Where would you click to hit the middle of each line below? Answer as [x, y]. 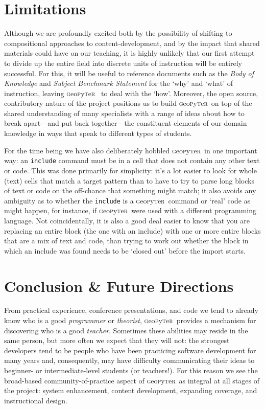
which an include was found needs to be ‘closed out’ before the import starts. [125, 250]
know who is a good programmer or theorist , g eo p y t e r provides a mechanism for [130, 320]
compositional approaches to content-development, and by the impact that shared [132, 43]
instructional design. [36, 400]
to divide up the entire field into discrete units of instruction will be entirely [123, 63]
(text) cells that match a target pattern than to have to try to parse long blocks [129, 180]
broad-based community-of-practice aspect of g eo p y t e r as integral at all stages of [132, 380]
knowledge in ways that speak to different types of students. [98, 133]
